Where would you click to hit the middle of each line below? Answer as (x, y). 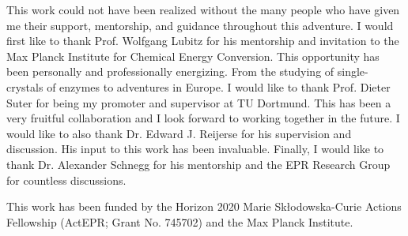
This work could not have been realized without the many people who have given (203, 9)
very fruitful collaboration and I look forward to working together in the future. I (203, 118)
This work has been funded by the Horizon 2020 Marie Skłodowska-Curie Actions (204, 206)
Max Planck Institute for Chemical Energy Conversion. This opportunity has (193, 56)
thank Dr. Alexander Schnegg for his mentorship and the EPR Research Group (198, 164)
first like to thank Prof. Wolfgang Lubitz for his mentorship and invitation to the (203, 41)
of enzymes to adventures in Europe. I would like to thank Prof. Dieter (219, 86)
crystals (25, 86)
